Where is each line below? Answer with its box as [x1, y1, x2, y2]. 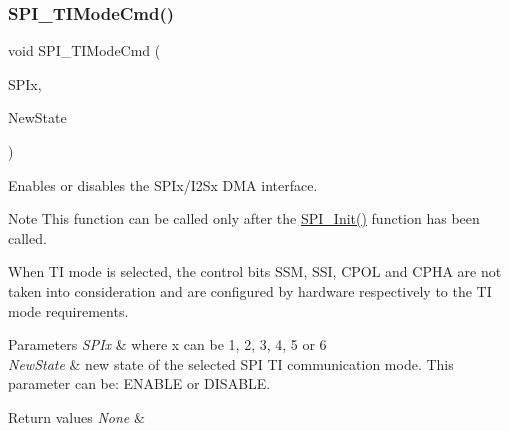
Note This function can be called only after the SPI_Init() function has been [8, 208, 480, 229]
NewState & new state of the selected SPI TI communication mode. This [8, 353, 454, 374]
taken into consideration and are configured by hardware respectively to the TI [8, 280, 492, 301]
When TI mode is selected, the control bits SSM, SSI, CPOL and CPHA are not [8, 261, 502, 282]
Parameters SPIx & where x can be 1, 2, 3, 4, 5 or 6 [8, 334, 327, 355]
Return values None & [8, 406, 145, 427]
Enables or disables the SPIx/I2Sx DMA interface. [8, 174, 318, 195]
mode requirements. [8, 300, 129, 321]
